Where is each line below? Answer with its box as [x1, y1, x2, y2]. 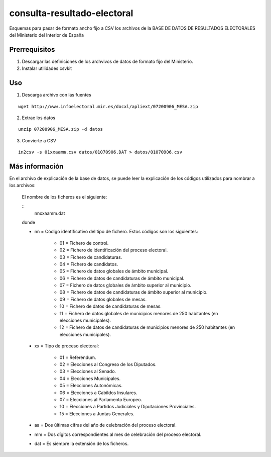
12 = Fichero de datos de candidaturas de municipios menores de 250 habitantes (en [59, 324, 235, 330]
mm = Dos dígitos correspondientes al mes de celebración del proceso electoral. [34, 431, 202, 437]
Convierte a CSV [22, 137, 56, 143]
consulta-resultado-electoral [9, 8, 133, 19]
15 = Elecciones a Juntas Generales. [59, 410, 134, 417]
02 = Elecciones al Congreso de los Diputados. [59, 361, 157, 367]
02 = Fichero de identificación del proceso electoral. [59, 247, 168, 253]
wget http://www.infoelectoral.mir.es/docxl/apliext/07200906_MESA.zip [18, 104, 198, 109]
